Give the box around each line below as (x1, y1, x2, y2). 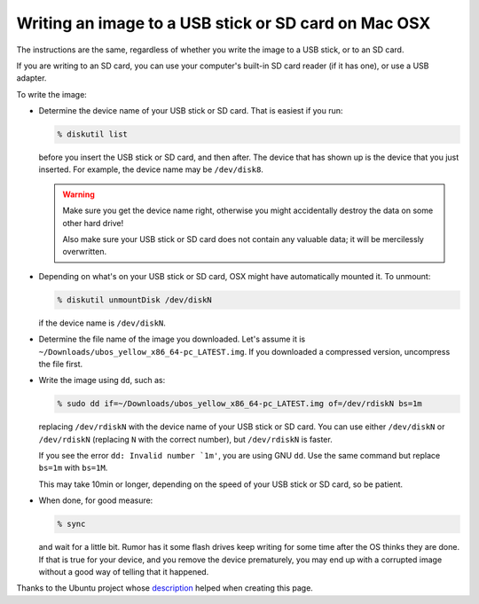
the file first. (38, 358, 83, 369)
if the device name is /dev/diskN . (38, 318, 166, 328)
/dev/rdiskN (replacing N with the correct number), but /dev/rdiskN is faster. (38, 434, 333, 444)
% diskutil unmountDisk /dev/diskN (57, 294, 212, 305)
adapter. (16, 73, 47, 83)
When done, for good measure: (38, 495, 153, 506)
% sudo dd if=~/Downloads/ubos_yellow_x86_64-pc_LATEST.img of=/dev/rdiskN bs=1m (57, 399, 423, 409)
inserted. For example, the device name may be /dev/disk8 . (38, 164, 263, 175)
